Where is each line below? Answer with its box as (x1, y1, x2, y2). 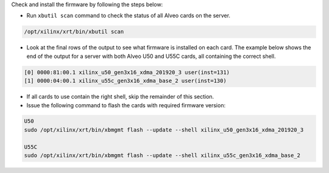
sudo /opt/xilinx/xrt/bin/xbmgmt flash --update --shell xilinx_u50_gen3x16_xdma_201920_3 (24, 126, 304, 133)
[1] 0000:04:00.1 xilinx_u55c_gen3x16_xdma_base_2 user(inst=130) (24, 77, 227, 85)
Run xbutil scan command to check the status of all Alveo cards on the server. (26, 12, 231, 19)
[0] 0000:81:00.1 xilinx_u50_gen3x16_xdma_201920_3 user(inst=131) (24, 69, 230, 76)
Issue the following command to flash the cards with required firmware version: (26, 101, 225, 109)
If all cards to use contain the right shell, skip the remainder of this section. (26, 93, 214, 101)
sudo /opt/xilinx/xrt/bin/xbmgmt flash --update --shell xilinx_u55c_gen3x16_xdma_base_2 (24, 152, 301, 159)
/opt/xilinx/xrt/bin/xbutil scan (24, 28, 124, 35)
